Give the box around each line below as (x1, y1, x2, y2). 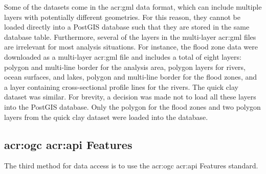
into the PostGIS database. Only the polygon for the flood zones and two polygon (4, 101, 261, 112)
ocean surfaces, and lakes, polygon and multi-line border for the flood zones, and (4, 71, 257, 82)
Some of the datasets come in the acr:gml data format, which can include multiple (4, 2, 262, 12)
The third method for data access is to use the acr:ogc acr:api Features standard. (4, 160, 258, 171)
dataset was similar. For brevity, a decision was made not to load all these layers (4, 91, 256, 102)
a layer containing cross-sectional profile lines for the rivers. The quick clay (4, 81, 238, 92)
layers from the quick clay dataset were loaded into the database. (4, 111, 208, 122)
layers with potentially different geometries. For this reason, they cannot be (4, 11, 240, 22)
